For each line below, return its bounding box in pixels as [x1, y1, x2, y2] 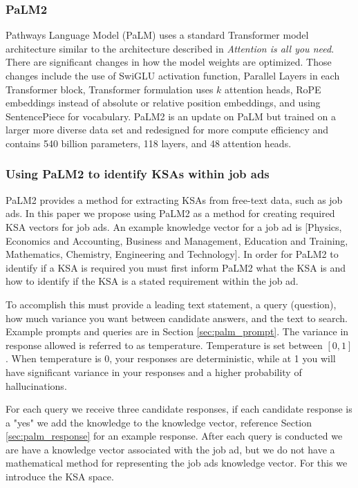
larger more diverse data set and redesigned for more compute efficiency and [6, 122, 329, 137]
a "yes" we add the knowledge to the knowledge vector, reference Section [6, 415, 312, 429]
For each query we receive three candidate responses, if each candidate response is [6, 402, 352, 416]
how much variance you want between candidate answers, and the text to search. [6, 310, 348, 325]
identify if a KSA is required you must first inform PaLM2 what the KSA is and [6, 260, 346, 274]
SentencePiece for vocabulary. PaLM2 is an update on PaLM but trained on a [6, 109, 336, 123]
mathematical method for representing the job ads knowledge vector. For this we [6, 456, 348, 470]
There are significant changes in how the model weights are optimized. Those [6, 55, 332, 69]
